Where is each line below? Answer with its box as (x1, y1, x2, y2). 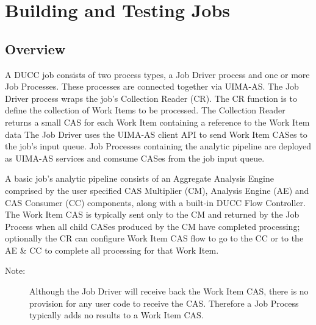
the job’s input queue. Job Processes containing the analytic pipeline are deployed (5, 140, 312, 152)
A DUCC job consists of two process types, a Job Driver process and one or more (5, 68, 310, 80)
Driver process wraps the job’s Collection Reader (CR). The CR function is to (5, 91, 297, 104)
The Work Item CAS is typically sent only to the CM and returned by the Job (5, 208, 300, 221)
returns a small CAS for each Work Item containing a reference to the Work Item (5, 115, 310, 128)
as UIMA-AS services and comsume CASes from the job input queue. (5, 151, 265, 164)
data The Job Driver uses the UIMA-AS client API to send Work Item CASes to (5, 127, 307, 140)
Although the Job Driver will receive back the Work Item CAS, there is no (29, 285, 309, 298)
